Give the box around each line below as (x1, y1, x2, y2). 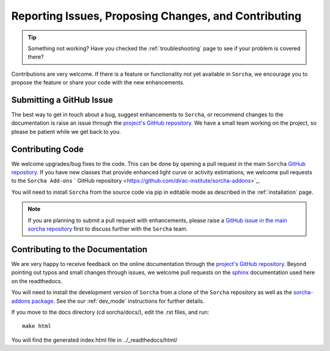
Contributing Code (11, 144, 84, 154)
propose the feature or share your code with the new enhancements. (11, 79, 185, 86)
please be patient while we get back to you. (11, 128, 122, 135)
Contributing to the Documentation (11, 244, 148, 254)
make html (22, 323, 51, 330)
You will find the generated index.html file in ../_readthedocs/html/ (11, 336, 178, 344)
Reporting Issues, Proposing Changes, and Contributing (11, 9, 302, 23)
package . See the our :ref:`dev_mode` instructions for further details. (31, 297, 205, 305)
